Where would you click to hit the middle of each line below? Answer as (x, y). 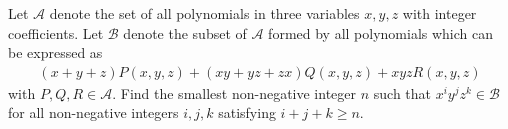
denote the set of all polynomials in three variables (204, 13)
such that (402, 92)
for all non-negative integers (93, 112)
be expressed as (55, 52)
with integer (439, 13)
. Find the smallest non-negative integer (234, 92)
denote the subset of (185, 32)
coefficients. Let (56, 32)
